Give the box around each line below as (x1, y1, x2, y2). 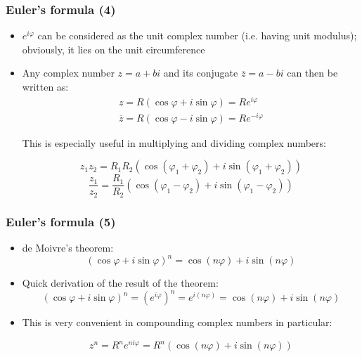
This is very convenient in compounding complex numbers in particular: (22, 315, 332, 330)
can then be (287, 65, 338, 80)
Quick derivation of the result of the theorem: (22, 275, 219, 290)
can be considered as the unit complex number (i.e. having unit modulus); (37, 28, 357, 43)
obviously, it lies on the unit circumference (22, 41, 205, 56)
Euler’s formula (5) (6, 212, 116, 230)
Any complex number (22, 65, 115, 80)
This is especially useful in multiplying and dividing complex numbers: (22, 135, 326, 150)
